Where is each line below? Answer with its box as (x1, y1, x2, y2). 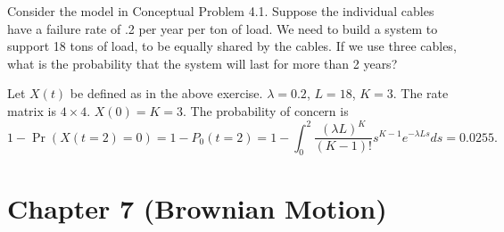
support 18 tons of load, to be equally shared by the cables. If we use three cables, (7, 37, 457, 55)
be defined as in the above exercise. (70, 84, 263, 103)
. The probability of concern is (183, 101, 349, 120)
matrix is (7, 101, 56, 120)
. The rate (392, 84, 449, 103)
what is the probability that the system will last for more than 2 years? (7, 54, 398, 72)
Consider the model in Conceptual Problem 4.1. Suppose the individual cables (7, 2, 434, 20)
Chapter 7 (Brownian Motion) (7, 189, 387, 226)
